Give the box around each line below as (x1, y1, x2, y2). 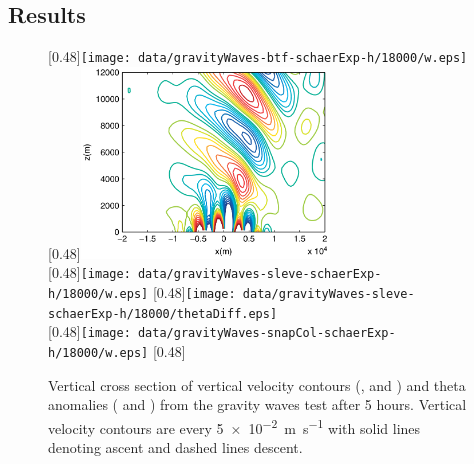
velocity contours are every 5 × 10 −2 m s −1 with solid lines (48, 414, 421, 438)
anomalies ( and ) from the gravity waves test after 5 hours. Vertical (48, 394, 467, 415)
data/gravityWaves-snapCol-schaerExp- (137, 326, 396, 341)
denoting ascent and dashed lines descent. (48, 437, 303, 458)
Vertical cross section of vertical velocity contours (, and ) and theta (48, 374, 466, 395)
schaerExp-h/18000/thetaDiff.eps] (48, 306, 278, 321)
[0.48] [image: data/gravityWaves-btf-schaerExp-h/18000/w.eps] (48, 46, 468, 67)
